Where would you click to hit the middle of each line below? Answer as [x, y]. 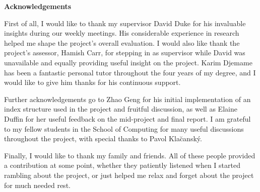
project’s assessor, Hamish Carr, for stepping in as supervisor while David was [125, 53]
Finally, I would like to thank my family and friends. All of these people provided [130, 155]
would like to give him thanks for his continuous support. [92, 82]
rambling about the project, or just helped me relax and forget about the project [129, 175]
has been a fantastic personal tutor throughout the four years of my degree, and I [130, 72]
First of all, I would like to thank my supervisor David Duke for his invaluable [125, 23]
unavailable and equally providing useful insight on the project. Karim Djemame [128, 62]
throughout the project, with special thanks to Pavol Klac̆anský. [103, 138]
